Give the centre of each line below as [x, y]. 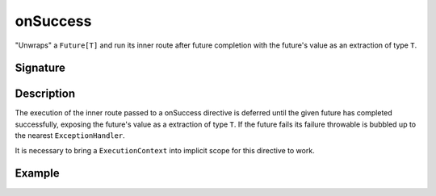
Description [45, 94]
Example [37, 173]
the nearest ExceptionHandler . [70, 136]
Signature [40, 68]
